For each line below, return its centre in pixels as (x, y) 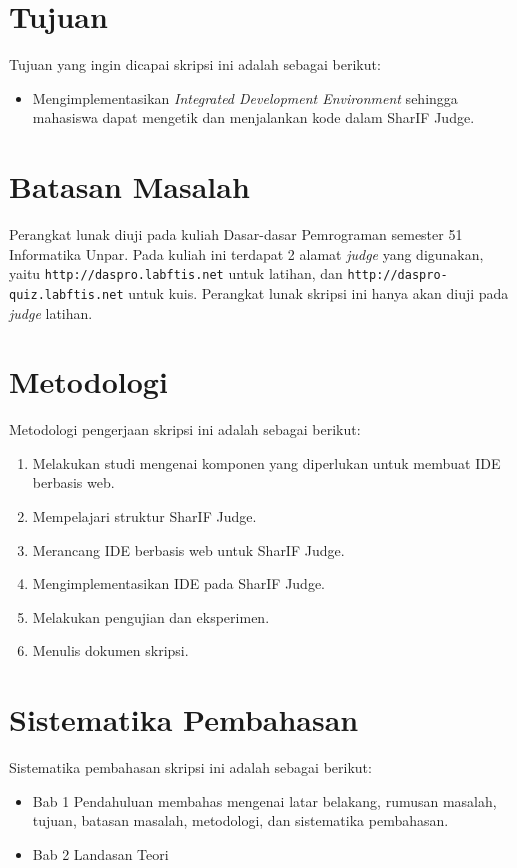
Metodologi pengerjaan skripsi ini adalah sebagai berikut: (185, 429)
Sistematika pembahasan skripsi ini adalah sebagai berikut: (190, 767)
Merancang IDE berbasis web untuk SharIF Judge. (188, 549)
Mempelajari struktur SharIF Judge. (144, 516)
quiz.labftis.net (66, 294)
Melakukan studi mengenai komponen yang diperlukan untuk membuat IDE (266, 462)
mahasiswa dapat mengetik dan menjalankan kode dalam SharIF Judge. (253, 117)
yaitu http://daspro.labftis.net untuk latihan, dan (176, 273)
